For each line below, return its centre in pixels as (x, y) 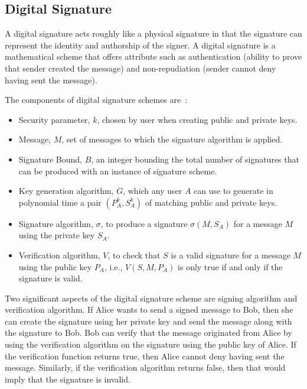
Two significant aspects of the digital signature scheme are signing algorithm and (151, 298)
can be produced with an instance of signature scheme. (118, 171)
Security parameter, (54, 119)
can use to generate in (233, 191)
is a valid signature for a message (231, 255)
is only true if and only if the (230, 266)
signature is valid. (50, 278)
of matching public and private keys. (211, 202)
